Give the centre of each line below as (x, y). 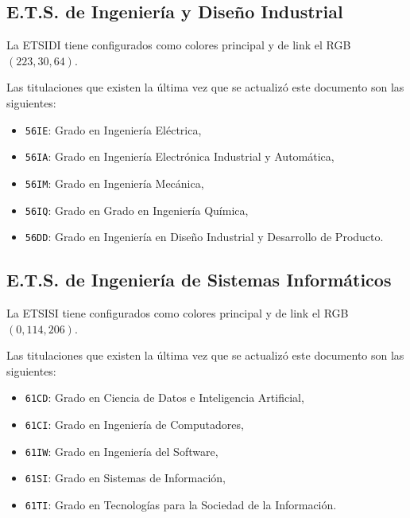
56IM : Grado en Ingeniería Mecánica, (114, 183)
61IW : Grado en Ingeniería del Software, (122, 451)
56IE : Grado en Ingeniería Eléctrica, (113, 129)
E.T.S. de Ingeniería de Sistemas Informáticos (199, 280)
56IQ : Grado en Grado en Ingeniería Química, (137, 210)
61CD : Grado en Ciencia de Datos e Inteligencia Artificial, (164, 397)
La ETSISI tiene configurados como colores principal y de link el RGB (178, 313)
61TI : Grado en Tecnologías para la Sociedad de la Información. (181, 505)
